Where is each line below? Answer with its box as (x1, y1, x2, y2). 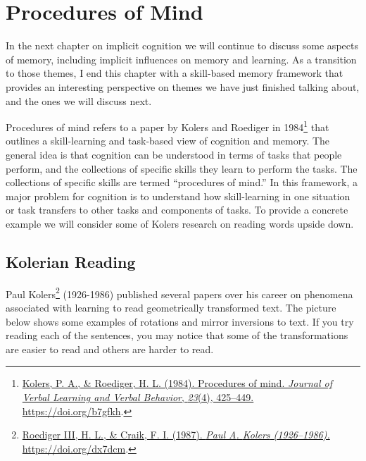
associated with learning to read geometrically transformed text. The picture (6, 300, 336, 314)
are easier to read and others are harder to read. (6, 341, 214, 356)
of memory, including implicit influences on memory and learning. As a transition (6, 51, 357, 66)
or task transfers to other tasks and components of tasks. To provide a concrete (6, 202, 348, 217)
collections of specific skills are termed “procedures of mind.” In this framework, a (6, 175, 358, 190)
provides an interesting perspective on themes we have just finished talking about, (6, 79, 360, 94)
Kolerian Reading (6, 250, 136, 272)
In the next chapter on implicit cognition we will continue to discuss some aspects (6, 38, 358, 53)
